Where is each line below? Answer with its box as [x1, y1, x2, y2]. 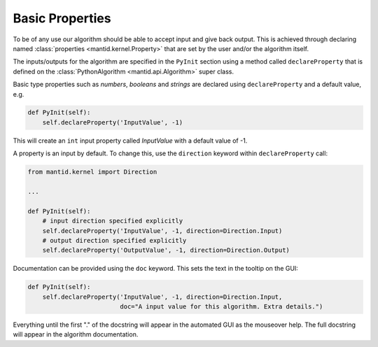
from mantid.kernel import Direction [27, 168, 157, 176]
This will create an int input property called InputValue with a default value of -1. [13, 136, 248, 145]
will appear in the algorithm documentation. [13, 330, 139, 339]
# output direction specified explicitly [42, 236, 187, 244]
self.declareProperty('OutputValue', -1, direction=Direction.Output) [42, 246, 290, 255]
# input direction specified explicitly [42, 217, 183, 225]
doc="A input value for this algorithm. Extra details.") [120, 303, 323, 311]
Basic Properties [13, 10, 111, 26]
